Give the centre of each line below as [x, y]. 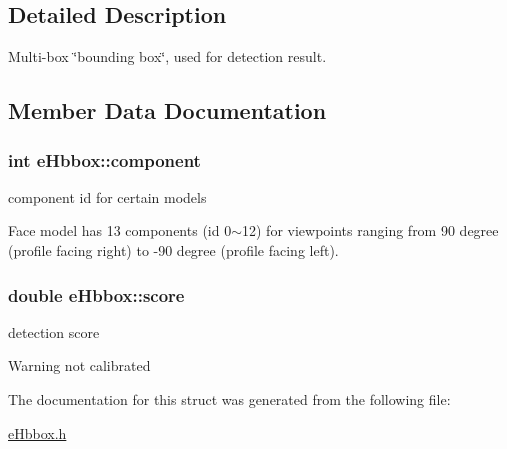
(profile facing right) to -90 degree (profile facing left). [173, 249]
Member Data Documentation [167, 110]
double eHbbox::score [96, 294]
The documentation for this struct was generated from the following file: [229, 398]
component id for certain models [107, 196]
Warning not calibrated [79, 365]
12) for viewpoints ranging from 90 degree [370, 230]
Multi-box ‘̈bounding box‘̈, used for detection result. [167, 56]
